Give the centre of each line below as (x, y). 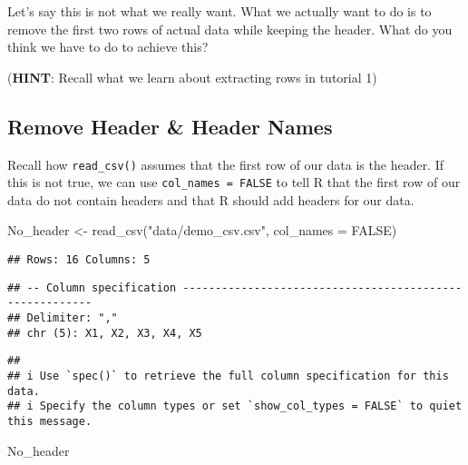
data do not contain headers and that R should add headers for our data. (211, 199)
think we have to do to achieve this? (108, 47)
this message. (50, 421)
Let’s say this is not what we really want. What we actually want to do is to (219, 11)
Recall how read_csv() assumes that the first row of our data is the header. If (226, 164)
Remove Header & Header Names (170, 126)
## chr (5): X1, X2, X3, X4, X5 (105, 333)
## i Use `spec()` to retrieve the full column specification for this (228, 376)
